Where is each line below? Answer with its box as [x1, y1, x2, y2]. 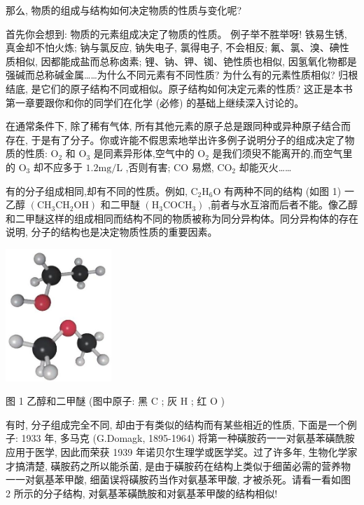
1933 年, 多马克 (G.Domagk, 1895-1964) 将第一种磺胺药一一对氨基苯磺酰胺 [21, 431, 355, 445]
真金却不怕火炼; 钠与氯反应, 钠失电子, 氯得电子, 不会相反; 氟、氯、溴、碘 [6, 40, 339, 55]
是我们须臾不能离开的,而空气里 [212, 146, 353, 161]
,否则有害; [125, 159, 171, 174]
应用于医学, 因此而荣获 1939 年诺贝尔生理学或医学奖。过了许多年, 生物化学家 [6, 444, 358, 459]
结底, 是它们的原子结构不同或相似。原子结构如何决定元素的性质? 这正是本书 [6, 81, 353, 95]
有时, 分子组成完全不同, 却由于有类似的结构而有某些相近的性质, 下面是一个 [6, 417, 347, 431]
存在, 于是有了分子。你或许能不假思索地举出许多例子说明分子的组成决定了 [6, 132, 345, 147]
